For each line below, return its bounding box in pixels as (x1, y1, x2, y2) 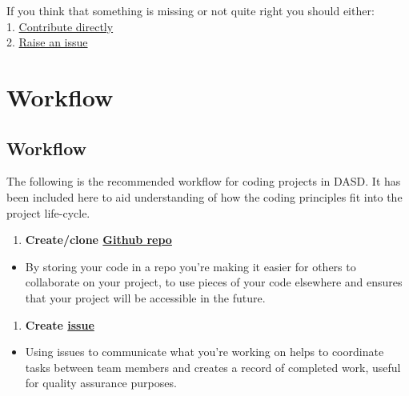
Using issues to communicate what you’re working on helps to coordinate (25, 343, 384, 360)
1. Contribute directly (6, 18, 114, 34)
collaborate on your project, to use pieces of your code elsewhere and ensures (25, 274, 403, 290)
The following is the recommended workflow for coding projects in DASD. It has (6, 173, 401, 190)
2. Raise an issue (6, 34, 88, 50)
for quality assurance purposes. (25, 374, 177, 391)
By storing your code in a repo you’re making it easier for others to (25, 258, 356, 274)
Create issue (25, 316, 94, 333)
